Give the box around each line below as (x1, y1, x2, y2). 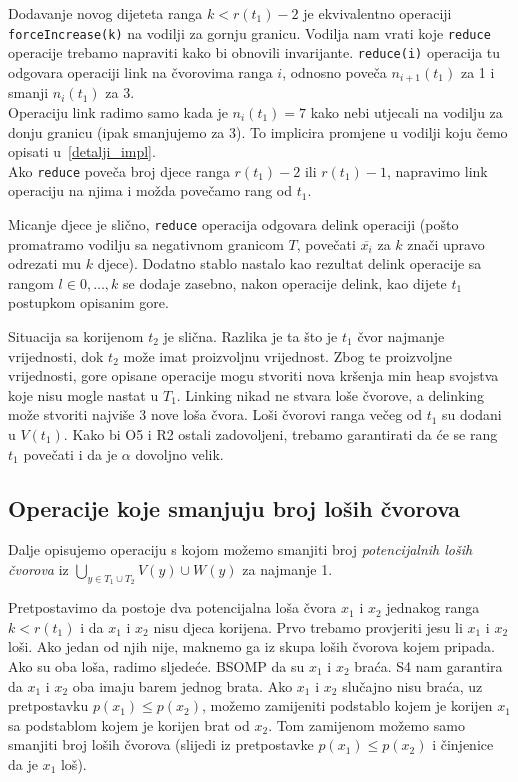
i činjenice (432, 734, 494, 755)
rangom (8, 272, 54, 293)
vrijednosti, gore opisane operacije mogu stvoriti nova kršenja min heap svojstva (8, 365, 499, 386)
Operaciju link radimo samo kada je (8, 101, 228, 122)
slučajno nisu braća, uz (342, 675, 483, 696)
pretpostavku (8, 695, 89, 716)
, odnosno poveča (282, 61, 387, 82)
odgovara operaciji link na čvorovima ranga (8, 61, 273, 82)
